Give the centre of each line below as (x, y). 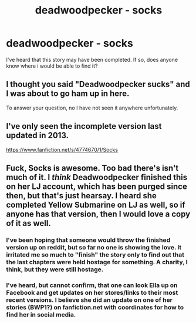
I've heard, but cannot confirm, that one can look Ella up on (92, 285)
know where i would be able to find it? (52, 66)
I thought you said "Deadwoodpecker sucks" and (98, 84)
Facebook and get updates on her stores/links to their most (92, 292)
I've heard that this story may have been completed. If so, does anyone (92, 59)
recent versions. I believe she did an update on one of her (89, 299)
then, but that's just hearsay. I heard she (82, 196)
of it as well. (28, 223)
